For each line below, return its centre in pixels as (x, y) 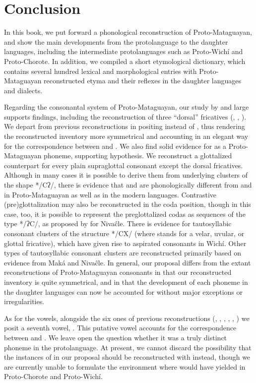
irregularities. (24, 301)
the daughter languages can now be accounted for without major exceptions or (123, 291)
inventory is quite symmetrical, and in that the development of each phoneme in (126, 282)
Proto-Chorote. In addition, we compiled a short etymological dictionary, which (125, 61)
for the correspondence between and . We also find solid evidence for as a (115, 146)
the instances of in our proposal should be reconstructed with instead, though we (127, 357)
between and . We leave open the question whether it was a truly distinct (116, 337)
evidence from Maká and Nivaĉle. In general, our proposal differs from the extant (128, 262)
